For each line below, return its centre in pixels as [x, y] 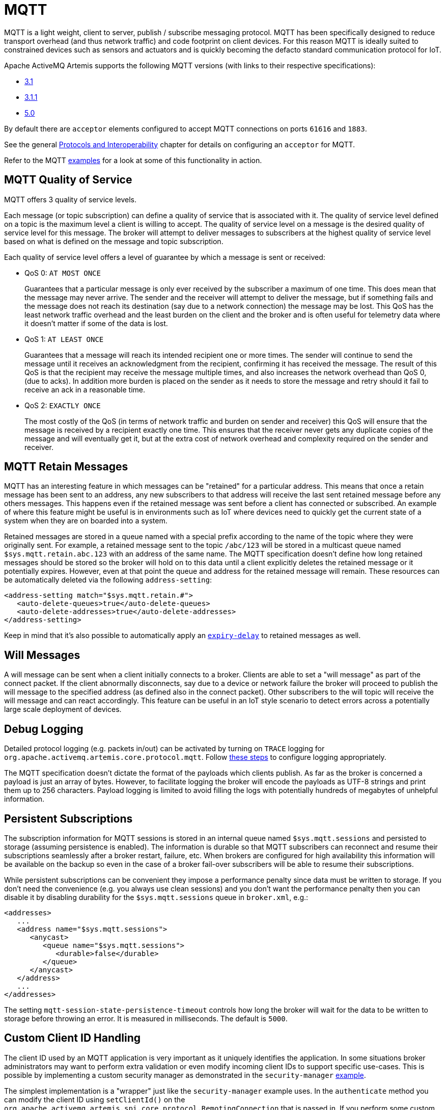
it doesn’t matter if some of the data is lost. [96, 323]
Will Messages [42, 655]
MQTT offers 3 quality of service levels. [71, 199]
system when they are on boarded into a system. [86, 521]
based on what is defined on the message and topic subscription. [114, 241]
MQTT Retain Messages [66, 467]
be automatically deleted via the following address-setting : [108, 580]
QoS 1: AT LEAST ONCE [64, 339]
